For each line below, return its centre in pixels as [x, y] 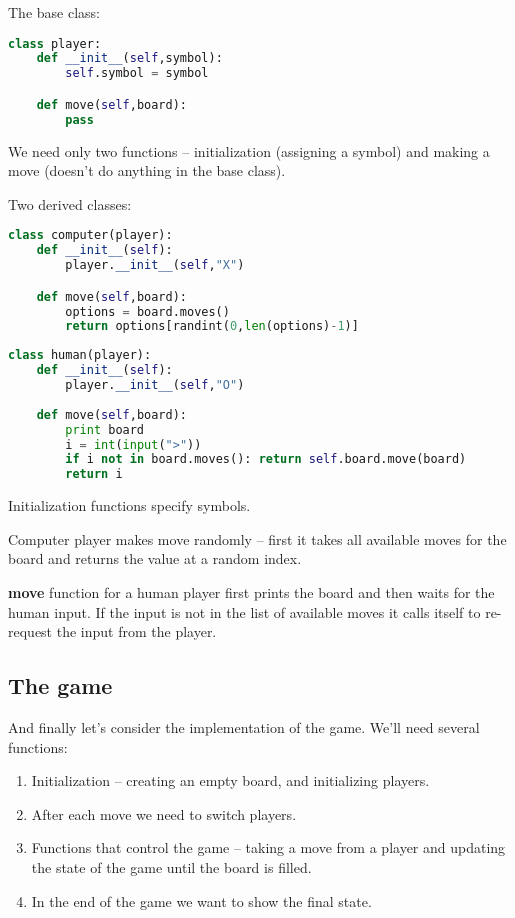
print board [105, 429]
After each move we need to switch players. [164, 813]
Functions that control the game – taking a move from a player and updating [268, 847]
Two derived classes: [70, 203]
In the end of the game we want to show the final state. [201, 900]
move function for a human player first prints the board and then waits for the [251, 591]
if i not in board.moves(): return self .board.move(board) [266, 459]
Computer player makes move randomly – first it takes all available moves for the [257, 538]
